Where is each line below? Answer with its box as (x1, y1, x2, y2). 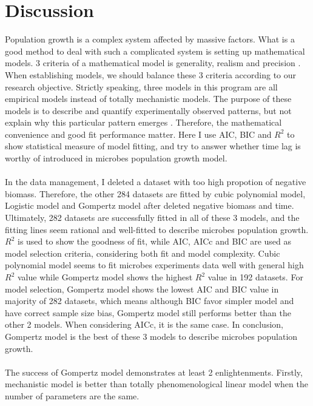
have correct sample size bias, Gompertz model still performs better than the (5, 306, 292, 319)
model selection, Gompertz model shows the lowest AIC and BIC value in (5, 282, 279, 295)
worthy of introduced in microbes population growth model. (5, 152, 227, 164)
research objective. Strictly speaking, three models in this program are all (5, 80, 278, 93)
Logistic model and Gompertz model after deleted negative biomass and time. (5, 199, 294, 212)
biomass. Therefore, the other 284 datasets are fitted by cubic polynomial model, (5, 187, 306, 200)
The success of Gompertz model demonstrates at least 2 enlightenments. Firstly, (5, 365, 303, 378)
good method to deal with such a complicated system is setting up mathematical (5, 44, 305, 57)
